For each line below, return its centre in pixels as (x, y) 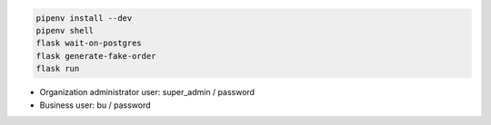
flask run (58, 69)
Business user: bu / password (95, 105)
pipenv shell (65, 30)
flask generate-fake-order (96, 56)
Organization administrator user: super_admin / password (147, 92)
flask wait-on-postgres (89, 43)
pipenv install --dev (84, 18)
